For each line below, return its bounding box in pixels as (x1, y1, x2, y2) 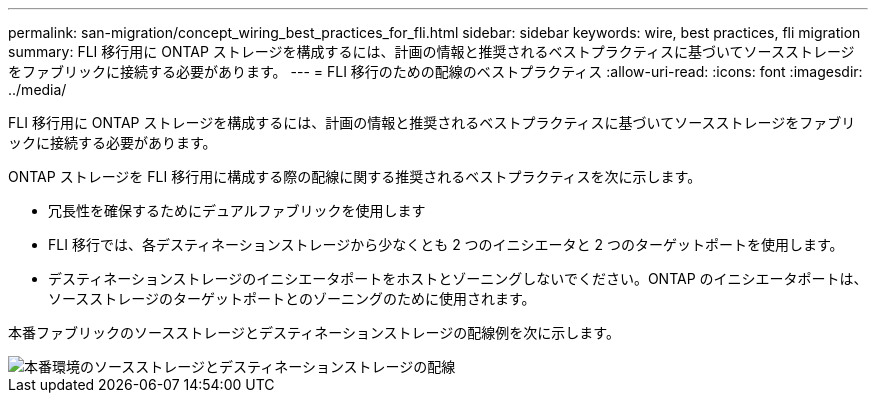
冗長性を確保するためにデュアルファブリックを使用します (48, 202, 426, 219)
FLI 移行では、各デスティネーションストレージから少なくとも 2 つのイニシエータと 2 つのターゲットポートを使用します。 (48, 236, 844, 253)
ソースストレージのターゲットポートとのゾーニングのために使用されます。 (48, 290, 536, 307)
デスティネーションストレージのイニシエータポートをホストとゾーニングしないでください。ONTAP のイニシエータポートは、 (48, 270, 868, 287)
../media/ (8, 81, 67, 98)
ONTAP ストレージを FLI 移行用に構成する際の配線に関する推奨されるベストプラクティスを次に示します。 (8, 168, 702, 185)
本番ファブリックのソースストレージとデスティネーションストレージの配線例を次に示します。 (8, 324, 620, 341)
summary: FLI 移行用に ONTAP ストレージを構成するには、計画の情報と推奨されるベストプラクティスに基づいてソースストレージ (8, 43, 855, 60)
